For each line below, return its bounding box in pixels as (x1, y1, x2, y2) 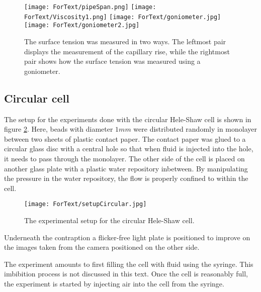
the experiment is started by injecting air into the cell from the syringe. (4, 278, 224, 288)
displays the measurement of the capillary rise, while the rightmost (24, 46, 230, 56)
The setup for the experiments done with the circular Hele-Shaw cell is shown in (4, 114, 251, 124)
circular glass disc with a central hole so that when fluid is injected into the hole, (4, 143, 253, 154)
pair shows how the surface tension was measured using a (24, 56, 201, 66)
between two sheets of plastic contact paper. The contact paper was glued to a (4, 133, 246, 144)
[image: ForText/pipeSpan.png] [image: (24, 4, 156, 11)
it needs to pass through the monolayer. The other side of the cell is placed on (4, 153, 245, 163)
